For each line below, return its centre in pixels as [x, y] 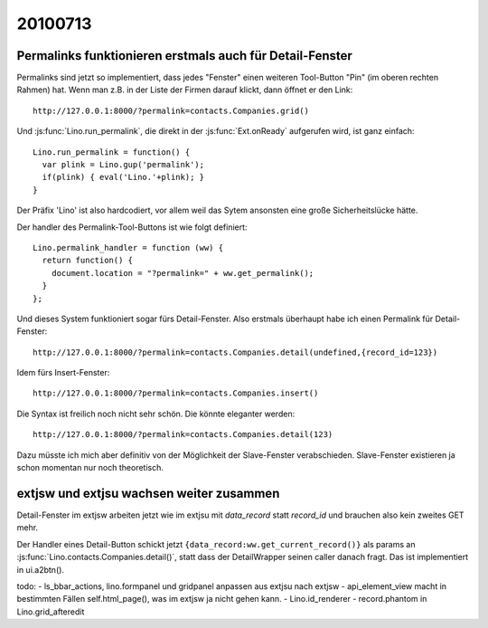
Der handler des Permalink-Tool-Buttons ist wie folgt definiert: [132, 227]
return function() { [88, 261]
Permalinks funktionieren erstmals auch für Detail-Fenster [184, 56]
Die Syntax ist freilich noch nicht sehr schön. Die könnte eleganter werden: [156, 414]
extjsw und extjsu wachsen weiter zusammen [148, 493]
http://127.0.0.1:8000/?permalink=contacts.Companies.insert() [176, 393]
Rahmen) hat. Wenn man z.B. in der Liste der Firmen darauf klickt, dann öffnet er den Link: [185, 90]
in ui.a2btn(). [41, 569]
